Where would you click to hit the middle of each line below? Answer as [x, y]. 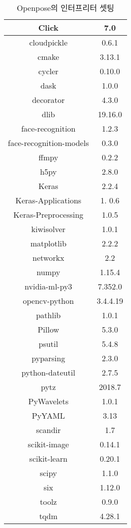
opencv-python [48, 301]
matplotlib [48, 243]
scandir [48, 430]
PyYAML [48, 415]
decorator [48, 100]
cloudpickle [48, 42]
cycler [48, 71]
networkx [48, 258]
